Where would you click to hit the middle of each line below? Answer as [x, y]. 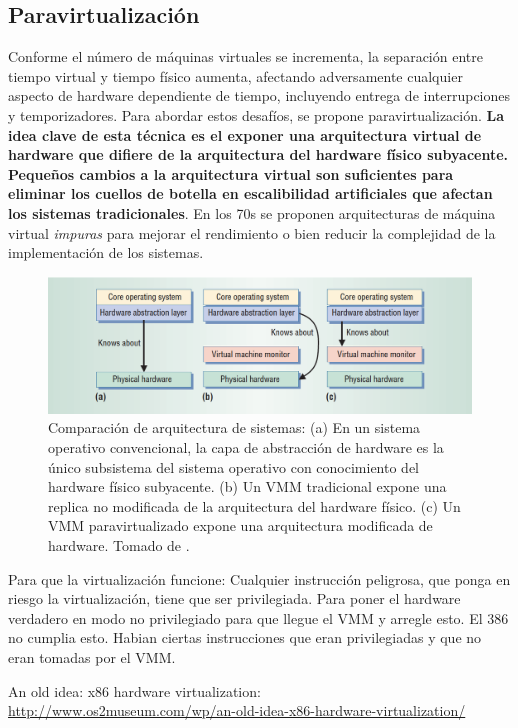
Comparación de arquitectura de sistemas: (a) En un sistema [234, 427]
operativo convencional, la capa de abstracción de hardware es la [246, 446]
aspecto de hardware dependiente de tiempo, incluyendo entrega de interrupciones [259, 95]
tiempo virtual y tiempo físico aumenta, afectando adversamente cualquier [235, 75]
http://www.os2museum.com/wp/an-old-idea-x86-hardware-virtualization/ [237, 710]
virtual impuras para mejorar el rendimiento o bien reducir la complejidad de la [252, 232]
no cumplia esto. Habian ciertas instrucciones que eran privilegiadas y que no [245, 637]
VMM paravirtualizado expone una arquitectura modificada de [240, 525]
